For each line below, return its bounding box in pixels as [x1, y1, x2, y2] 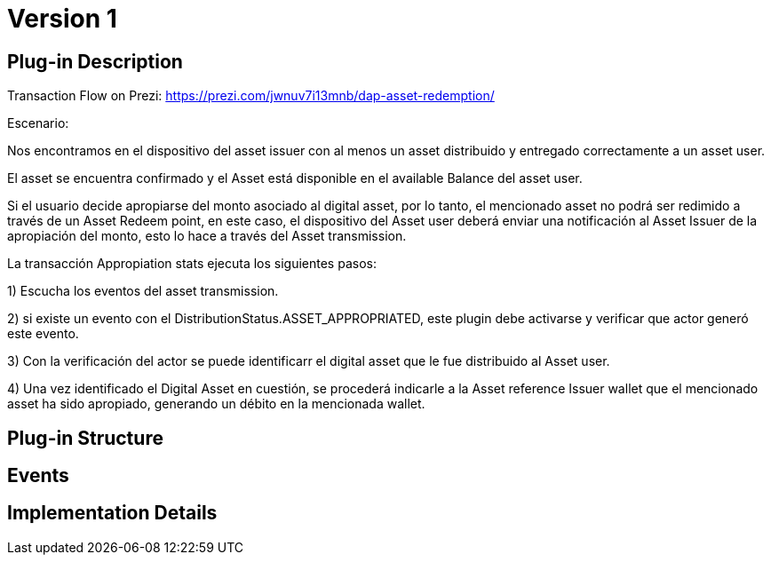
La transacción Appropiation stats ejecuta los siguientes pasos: [7, 256, 377, 272]
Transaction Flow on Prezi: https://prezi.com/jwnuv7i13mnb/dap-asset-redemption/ [7, 88, 495, 104]
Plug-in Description [7, 50, 183, 73]
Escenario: [7, 115, 69, 131]
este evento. [7, 326, 79, 342]
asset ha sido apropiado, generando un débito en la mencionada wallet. [7, 396, 425, 412]
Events [7, 464, 69, 487]
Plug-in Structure [7, 426, 163, 449]
